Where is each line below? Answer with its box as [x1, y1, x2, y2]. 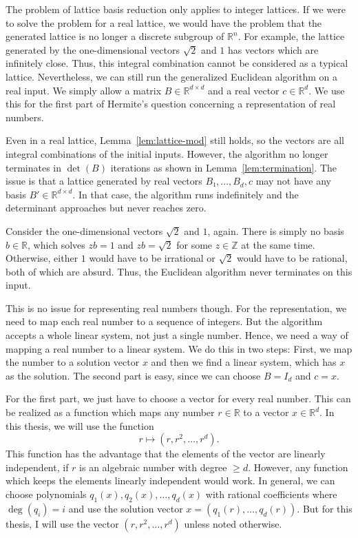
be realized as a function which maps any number [6, 405, 215, 420]
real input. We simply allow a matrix [6, 83, 162, 97]
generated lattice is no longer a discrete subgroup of [6, 29, 224, 43]
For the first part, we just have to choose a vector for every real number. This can [6, 391, 351, 406]
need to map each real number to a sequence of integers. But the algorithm [6, 314, 323, 329]
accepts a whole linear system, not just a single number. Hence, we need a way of [6, 328, 348, 342]
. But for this [297, 501, 352, 515]
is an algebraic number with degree [79, 459, 227, 474]
